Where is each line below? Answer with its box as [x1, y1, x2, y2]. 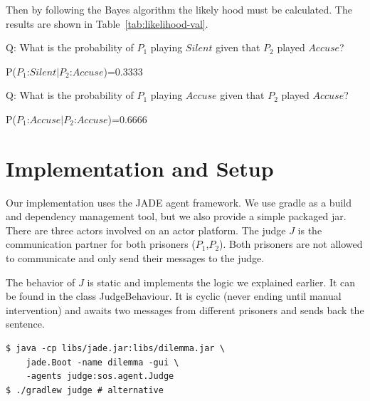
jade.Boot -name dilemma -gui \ [26, 357, 179, 368]
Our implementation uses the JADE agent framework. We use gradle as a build [6, 194, 351, 209]
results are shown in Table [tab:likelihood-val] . [6, 16, 208, 31]
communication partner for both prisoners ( [6, 236, 196, 251]
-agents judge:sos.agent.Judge [26, 371, 174, 382]
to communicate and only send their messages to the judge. [6, 251, 265, 266]
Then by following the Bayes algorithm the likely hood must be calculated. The [6, 2, 352, 16]
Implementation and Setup [6, 153, 274, 182]
